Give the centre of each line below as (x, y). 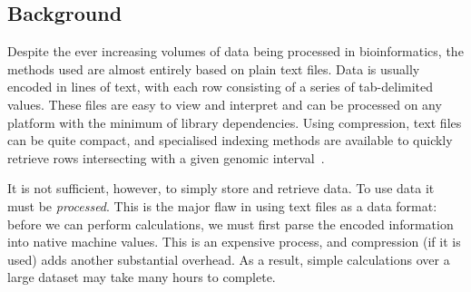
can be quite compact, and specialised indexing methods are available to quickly (230, 140)
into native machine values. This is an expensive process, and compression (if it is (234, 242)
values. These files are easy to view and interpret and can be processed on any (225, 104)
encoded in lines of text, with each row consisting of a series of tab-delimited (221, 87)
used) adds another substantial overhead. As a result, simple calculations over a (229, 259)
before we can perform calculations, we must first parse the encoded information (231, 224)
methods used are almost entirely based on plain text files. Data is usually (214, 68)
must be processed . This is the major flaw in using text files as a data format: (222, 205)
